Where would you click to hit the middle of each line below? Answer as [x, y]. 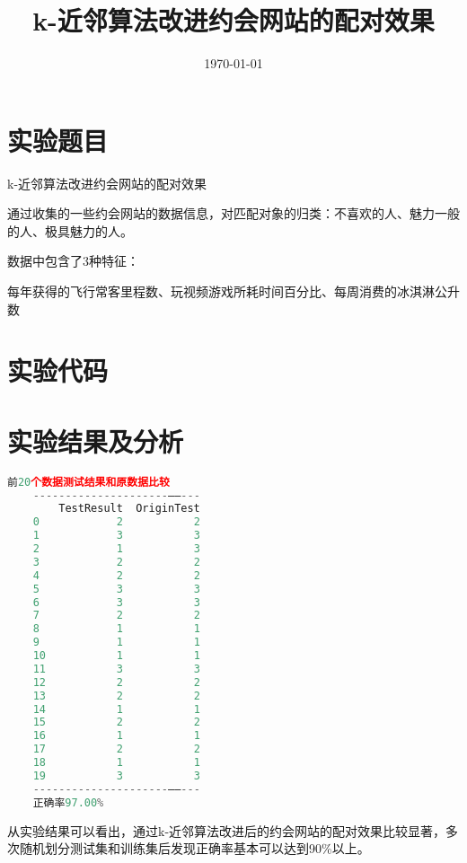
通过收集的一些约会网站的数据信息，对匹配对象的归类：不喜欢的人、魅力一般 [233, 213]
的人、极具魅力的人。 [70, 230]
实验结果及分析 [96, 440]
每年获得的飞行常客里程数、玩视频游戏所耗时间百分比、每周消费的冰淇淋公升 [233, 291]
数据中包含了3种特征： [73, 261]
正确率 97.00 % [68, 802]
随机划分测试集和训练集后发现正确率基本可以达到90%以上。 [194, 848]
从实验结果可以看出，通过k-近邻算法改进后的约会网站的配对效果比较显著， [227, 830]
